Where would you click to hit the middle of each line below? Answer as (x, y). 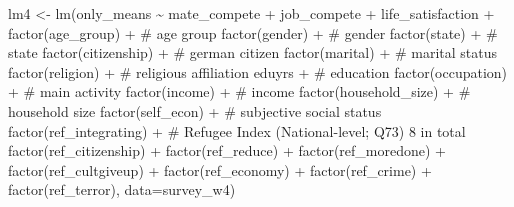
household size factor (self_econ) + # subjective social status (195, 110)
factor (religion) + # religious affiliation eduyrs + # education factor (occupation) (258, 71)
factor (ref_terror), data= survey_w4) (122, 189)
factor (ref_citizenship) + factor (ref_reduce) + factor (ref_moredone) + (227, 150)
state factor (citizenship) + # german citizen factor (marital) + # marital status (253, 52)
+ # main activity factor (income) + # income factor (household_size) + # (239, 91)
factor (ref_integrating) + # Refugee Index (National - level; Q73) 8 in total (237, 130)
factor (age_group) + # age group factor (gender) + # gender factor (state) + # (253, 32)
